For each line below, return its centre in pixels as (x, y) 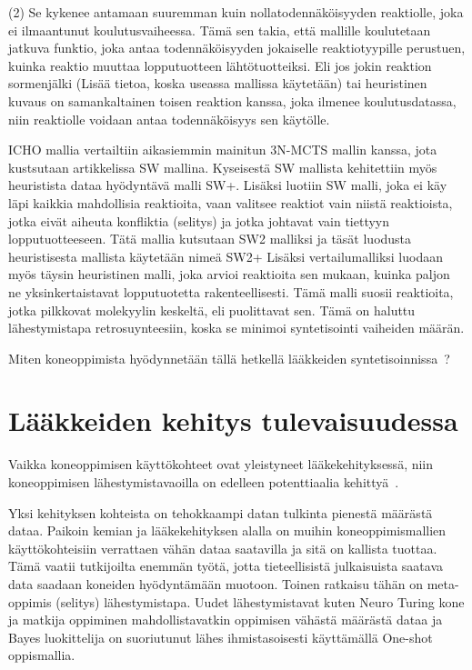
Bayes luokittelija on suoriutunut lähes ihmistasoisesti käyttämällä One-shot (221, 637)
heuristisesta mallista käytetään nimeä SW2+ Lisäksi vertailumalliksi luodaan (226, 256)
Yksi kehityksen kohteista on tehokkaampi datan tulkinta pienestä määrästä (221, 512)
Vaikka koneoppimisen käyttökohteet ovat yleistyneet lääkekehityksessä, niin (221, 464)
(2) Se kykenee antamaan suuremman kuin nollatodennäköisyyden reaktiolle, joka (236, 12)
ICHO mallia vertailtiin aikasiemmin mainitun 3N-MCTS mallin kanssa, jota (223, 150)
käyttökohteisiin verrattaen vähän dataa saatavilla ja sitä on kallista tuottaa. (223, 548)
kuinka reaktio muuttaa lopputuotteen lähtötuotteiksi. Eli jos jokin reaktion (220, 65)
